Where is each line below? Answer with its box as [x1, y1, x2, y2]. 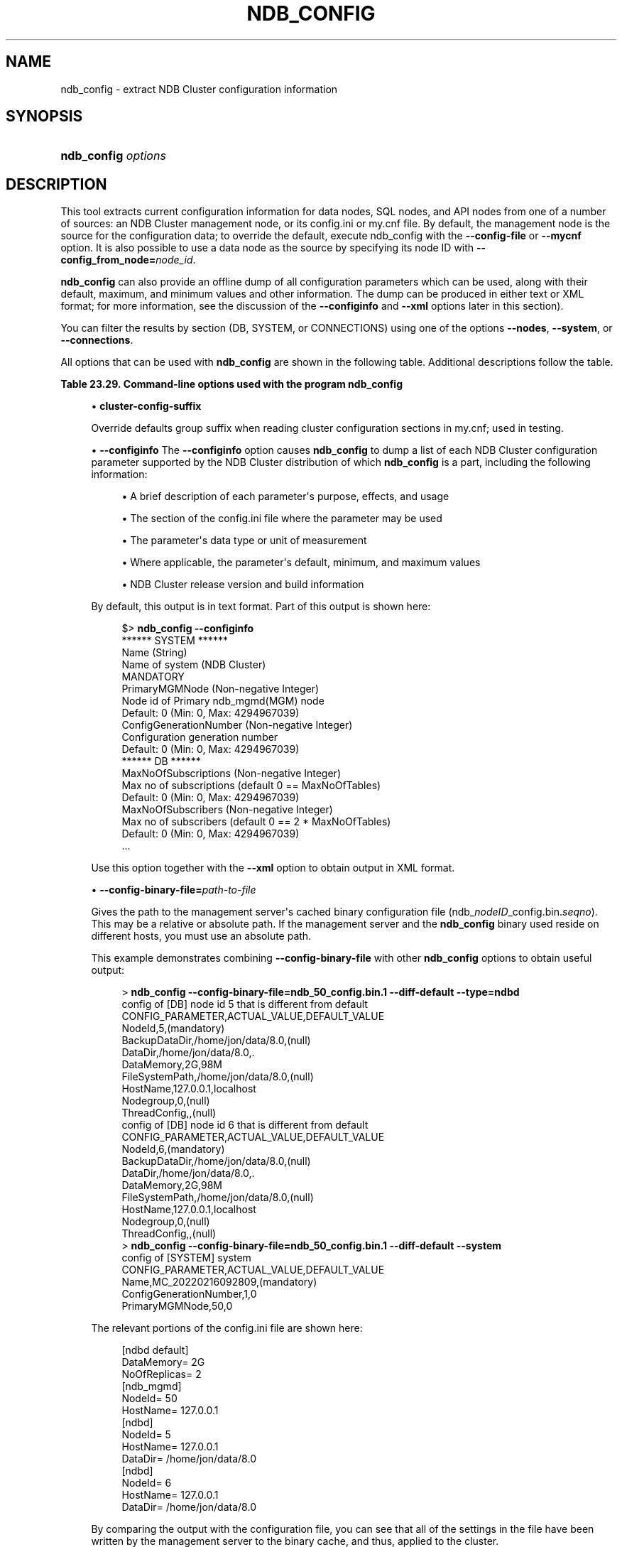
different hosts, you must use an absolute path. [91, 930, 312, 943]
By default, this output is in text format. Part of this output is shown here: [91, 600, 431, 613]
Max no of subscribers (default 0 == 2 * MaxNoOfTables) [121, 815, 391, 828]
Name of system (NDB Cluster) [121, 658, 266, 671]
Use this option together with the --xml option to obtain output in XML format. [91, 862, 455, 874]
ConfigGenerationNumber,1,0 [121, 1288, 257, 1301]
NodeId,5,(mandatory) [121, 1022, 225, 1035]
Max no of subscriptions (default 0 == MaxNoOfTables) [121, 779, 381, 792]
